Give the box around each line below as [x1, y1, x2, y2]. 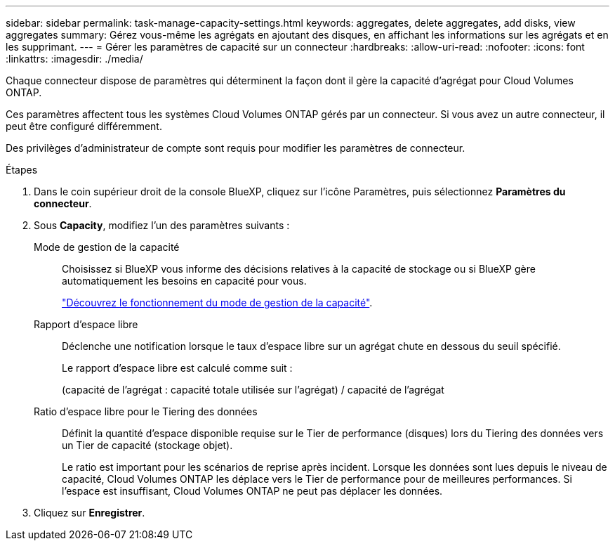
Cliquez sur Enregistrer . [34, 507, 145, 519]
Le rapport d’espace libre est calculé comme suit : [62, 362, 293, 374]
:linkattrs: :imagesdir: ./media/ [6, 53, 143, 65]
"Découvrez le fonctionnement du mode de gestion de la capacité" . [62, 297, 373, 308]
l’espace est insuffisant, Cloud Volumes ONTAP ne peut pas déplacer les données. [62, 485, 443, 497]
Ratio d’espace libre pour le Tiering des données [34, 405, 258, 417]
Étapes [6, 164, 38, 176]
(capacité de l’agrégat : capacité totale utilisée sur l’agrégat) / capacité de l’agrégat [62, 384, 444, 396]
